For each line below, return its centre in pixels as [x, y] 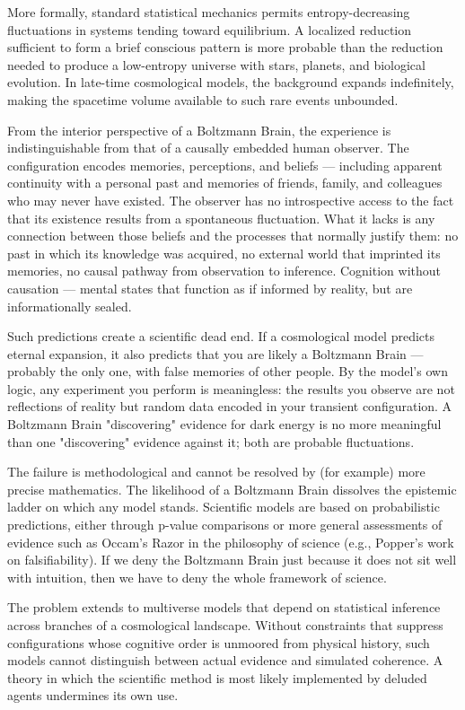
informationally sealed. [70, 306]
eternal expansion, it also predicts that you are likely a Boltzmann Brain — [215, 353]
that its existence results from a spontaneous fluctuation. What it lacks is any [221, 218]
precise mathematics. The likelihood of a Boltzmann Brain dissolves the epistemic [232, 489]
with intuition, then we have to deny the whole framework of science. [197, 577]
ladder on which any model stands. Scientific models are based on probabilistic [224, 507]
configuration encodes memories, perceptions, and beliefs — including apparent [225, 165]
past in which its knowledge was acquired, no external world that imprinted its [224, 253]
